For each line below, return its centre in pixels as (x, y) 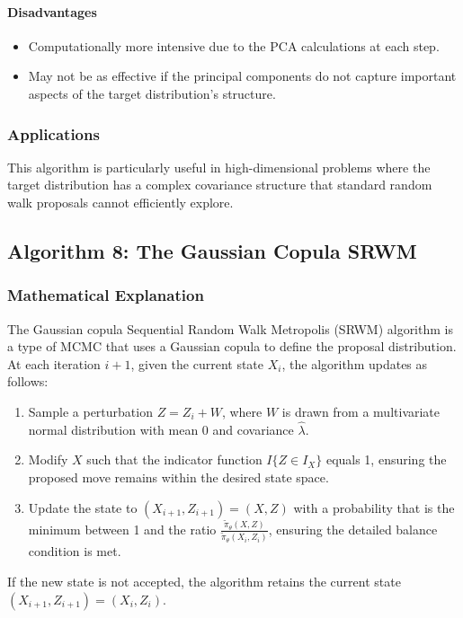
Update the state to (83, 507)
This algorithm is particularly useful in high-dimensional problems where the (219, 167)
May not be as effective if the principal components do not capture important (242, 76)
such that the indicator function (174, 459)
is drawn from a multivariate (361, 411)
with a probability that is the (374, 507)
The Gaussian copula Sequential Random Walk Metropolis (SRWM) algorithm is (230, 328)
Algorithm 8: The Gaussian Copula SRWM (212, 250)
